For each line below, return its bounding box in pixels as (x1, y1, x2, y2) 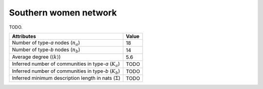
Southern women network (9, 7, 117, 18)
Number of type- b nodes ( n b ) (12, 46, 80, 54)
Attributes (12, 33, 36, 40)
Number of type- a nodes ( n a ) (12, 39, 80, 47)
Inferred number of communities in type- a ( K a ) (12, 60, 120, 68)
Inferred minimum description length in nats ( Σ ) (12, 74, 121, 81)
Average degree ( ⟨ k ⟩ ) (12, 53, 61, 60)
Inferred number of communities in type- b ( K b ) (12, 68, 120, 75)
